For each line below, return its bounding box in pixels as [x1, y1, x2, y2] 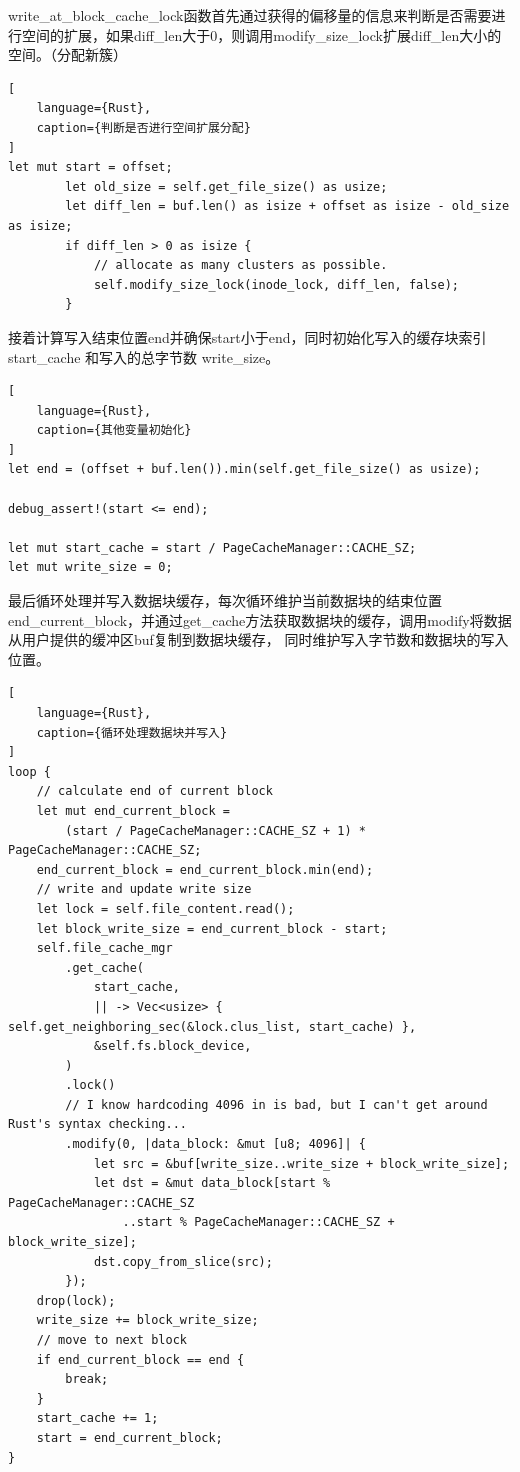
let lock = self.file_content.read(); [36, 901, 295, 916]
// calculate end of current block [36, 784, 273, 799]
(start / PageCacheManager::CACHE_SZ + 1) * [65, 823, 366, 838]
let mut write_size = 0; [8, 560, 173, 575]
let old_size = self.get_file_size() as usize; [65, 179, 388, 194]
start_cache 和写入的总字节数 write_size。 [8, 346, 280, 367]
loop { [8, 764, 51, 779]
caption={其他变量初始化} [36, 423, 192, 438]
